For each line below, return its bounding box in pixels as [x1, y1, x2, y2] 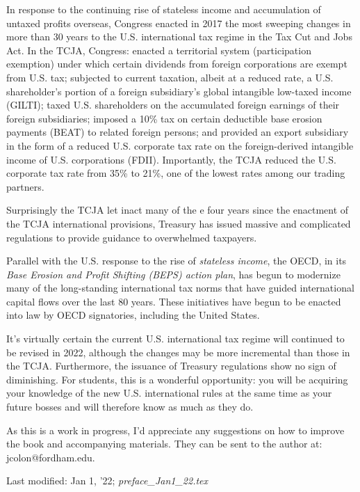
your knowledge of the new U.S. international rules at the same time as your [6, 386, 332, 400]
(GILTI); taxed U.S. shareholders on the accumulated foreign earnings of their [6, 97, 340, 112]
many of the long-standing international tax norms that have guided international [6, 280, 354, 295]
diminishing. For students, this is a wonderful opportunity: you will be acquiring [6, 372, 348, 386]
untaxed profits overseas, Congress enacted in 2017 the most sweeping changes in [6, 15, 351, 30]
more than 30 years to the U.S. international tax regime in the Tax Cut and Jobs [6, 29, 352, 44]
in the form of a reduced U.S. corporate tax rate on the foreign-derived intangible [6, 138, 354, 152]
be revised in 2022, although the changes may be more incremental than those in [6, 344, 350, 359]
